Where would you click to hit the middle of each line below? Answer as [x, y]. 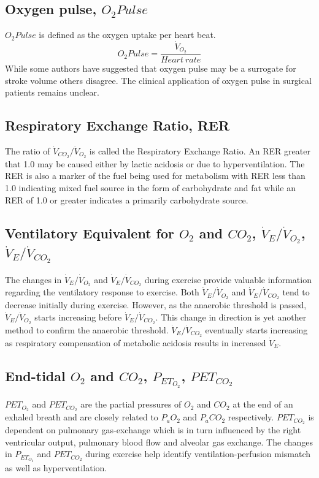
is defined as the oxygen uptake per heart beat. [127, 35]
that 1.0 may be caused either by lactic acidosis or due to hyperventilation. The [155, 163]
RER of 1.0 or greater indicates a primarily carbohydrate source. [127, 199]
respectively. [251, 417]
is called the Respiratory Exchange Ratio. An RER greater [200, 150]
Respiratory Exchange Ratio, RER [117, 125]
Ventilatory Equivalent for [90, 233]
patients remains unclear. [52, 92]
